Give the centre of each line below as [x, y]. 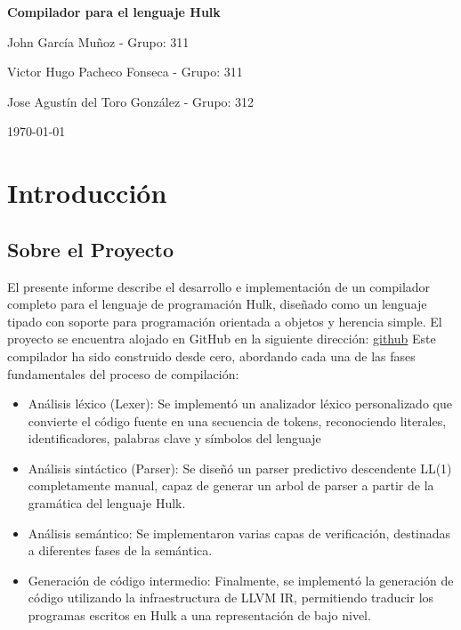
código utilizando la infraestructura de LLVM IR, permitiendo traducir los [231, 598]
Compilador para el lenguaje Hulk [114, 12]
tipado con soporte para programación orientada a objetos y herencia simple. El [225, 321]
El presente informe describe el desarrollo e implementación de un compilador [219, 286]
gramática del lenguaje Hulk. [107, 503]
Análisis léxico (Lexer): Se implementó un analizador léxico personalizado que [240, 404]
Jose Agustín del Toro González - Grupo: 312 [131, 101]
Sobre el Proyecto [90, 249]
